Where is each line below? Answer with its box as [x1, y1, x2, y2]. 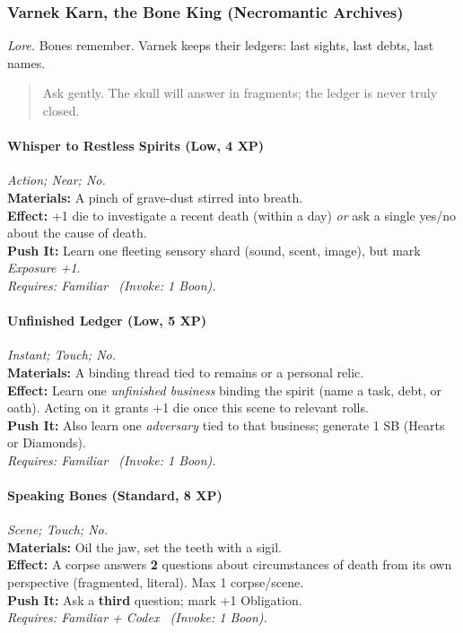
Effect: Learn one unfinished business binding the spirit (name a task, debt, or [7, 380, 442, 399]
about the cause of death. [7, 223, 147, 242]
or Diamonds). [7, 433, 86, 452]
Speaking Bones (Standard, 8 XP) [7, 486, 223, 505]
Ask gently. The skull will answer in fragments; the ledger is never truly [42, 83, 438, 102]
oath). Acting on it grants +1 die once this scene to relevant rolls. [7, 398, 369, 417]
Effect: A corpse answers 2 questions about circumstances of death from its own [7, 555, 452, 574]
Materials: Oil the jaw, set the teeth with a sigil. [7, 537, 282, 556]
